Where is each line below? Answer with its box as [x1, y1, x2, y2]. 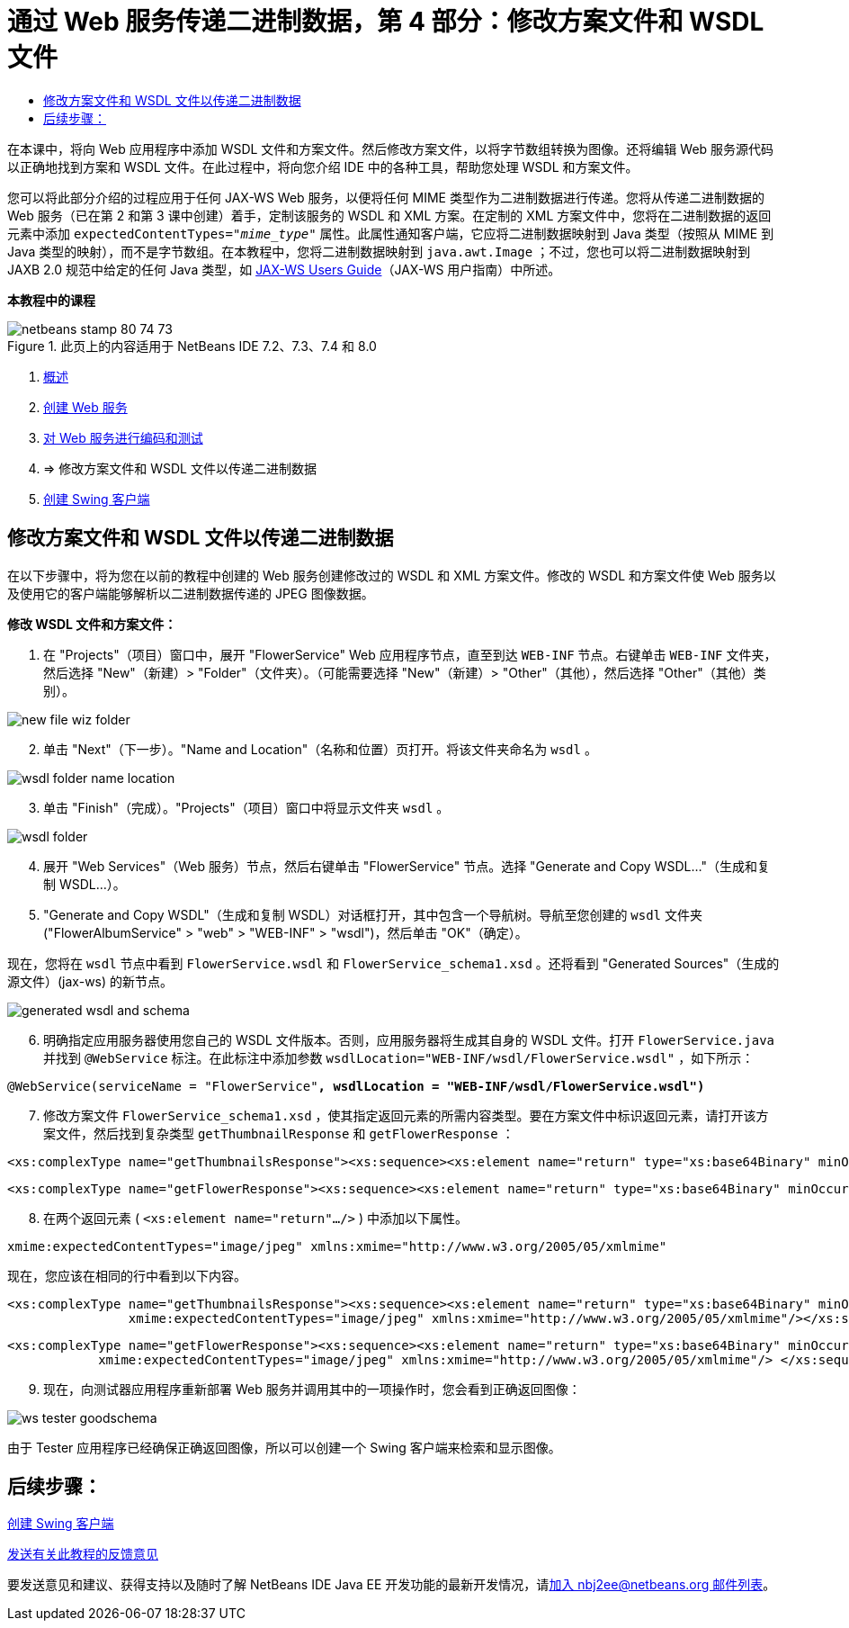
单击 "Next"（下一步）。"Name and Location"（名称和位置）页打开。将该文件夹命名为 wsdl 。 [43, 741, 597, 757]
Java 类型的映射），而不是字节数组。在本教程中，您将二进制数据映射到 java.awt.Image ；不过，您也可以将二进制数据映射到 [7, 243, 751, 259]
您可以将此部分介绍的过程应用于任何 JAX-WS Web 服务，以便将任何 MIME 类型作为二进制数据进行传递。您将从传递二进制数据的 [7, 189, 764, 205]
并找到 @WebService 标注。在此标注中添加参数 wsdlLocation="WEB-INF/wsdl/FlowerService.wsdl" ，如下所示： [43, 1049, 755, 1066]
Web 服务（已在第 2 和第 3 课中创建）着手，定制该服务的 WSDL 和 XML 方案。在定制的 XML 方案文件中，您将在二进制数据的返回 [7, 207, 772, 223]
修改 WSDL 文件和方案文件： [7, 616, 177, 632]
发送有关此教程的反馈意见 [7, 1546, 158, 1562]
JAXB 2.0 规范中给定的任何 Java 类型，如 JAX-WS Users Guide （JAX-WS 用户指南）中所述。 [7, 261, 561, 277]
